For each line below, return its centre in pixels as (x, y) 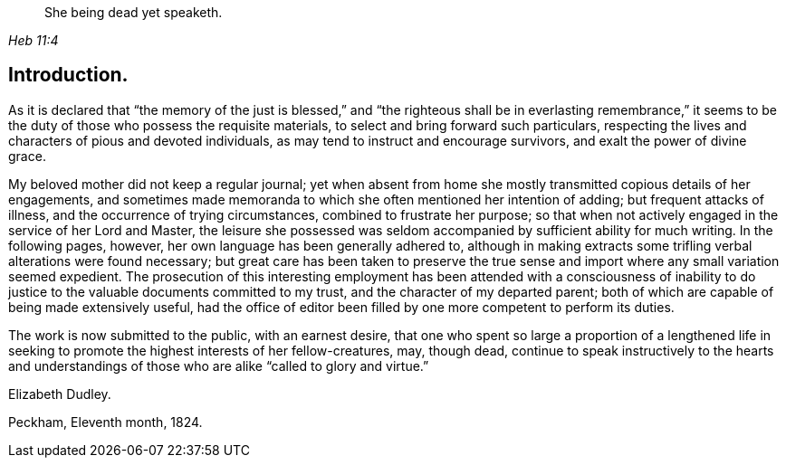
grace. (27, 156)
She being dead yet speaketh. (134, 12)
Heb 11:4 (34, 40)
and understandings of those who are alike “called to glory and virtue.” (219, 365)
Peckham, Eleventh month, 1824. (105, 422)
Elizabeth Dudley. (60, 394)
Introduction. (68, 75)
